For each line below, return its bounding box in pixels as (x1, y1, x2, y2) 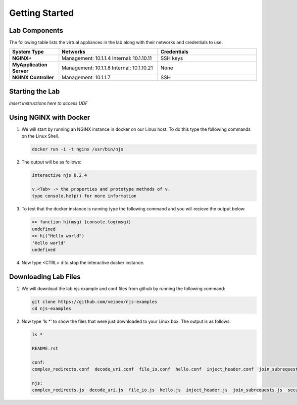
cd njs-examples (32, 306, 72, 311)
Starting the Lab (9, 87, 60, 96)
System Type (12, 49, 44, 55)
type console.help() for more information (32, 193, 137, 199)
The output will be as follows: (21, 159, 82, 165)
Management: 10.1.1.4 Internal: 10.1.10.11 (61, 55, 152, 62)
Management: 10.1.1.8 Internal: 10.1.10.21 (61, 64, 153, 71)
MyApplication (12, 61, 48, 68)
